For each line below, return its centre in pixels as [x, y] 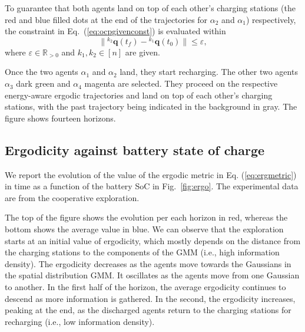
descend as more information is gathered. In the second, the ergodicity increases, [150, 298]
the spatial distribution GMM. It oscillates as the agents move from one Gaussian [152, 275]
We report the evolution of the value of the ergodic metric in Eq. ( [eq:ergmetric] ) [151, 174]
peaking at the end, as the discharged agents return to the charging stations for [148, 310]
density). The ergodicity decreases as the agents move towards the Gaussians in [148, 263]
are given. [142, 52]
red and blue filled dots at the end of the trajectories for [106, 19]
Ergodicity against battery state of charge [135, 149]
